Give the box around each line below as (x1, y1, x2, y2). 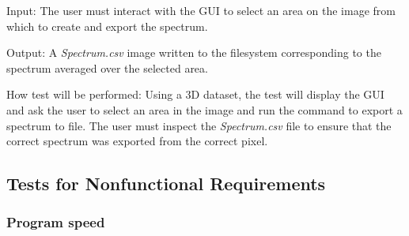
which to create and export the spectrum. (6, 17, 208, 34)
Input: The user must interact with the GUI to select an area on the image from (6, 2, 396, 18)
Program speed (6, 212, 105, 232)
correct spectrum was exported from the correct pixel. (6, 133, 268, 149)
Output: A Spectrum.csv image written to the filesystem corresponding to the (6, 44, 381, 61)
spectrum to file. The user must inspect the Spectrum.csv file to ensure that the (6, 117, 392, 133)
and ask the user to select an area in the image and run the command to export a (6, 101, 403, 118)
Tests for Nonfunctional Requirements (6, 171, 326, 196)
